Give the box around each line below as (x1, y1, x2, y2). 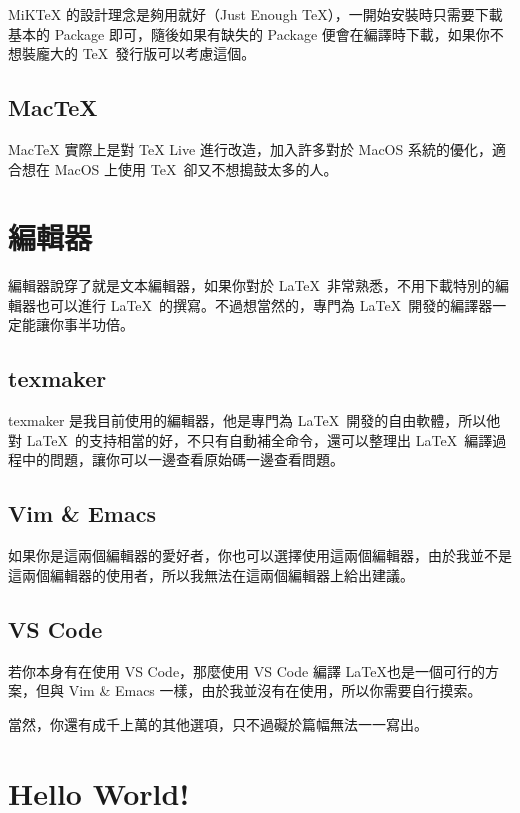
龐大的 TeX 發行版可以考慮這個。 (35, 43, 256, 64)
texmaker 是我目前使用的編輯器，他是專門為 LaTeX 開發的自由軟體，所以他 (8, 410, 501, 431)
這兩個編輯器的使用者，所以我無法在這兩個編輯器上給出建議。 (8, 564, 414, 585)
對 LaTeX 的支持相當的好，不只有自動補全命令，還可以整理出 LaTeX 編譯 (8, 429, 493, 450)
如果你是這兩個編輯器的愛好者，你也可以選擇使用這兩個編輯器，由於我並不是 (8, 545, 512, 566)
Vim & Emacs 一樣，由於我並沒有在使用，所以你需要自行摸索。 (68, 680, 482, 701)
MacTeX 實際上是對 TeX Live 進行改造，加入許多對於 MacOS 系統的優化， (8, 138, 492, 159)
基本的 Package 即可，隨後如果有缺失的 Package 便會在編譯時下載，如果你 (8, 23, 490, 44)
